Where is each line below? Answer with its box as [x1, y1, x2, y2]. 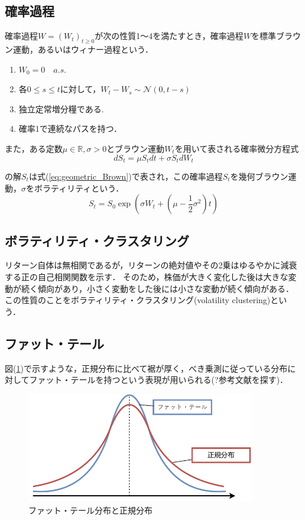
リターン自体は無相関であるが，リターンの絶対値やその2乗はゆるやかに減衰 [5, 259, 297, 271]
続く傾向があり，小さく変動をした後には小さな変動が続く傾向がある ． [21, 282, 294, 294]
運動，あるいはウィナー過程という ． [12, 43, 153, 55]
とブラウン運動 [106, 142, 165, 154]
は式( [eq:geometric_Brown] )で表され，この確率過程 [28, 170, 223, 183]
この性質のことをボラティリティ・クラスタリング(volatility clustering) [5, 294, 271, 306]
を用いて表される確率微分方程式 [174, 142, 299, 154]
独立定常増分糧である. [18, 102, 104, 115]
